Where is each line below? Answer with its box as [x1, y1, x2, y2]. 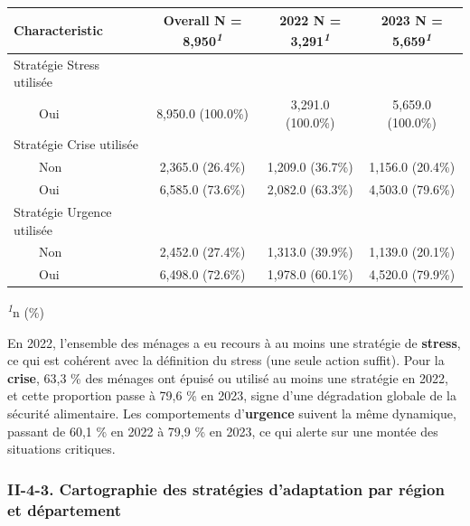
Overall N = [163, 10, 242, 29]
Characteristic [14, 21, 103, 40]
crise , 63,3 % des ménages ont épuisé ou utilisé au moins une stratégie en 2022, [7, 368, 448, 387]
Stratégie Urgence [14, 202, 112, 221]
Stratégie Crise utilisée [14, 135, 138, 154]
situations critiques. [7, 439, 116, 458]
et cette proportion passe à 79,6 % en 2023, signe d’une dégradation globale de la [7, 386, 456, 405]
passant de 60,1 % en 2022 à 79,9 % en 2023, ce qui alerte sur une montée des [7, 421, 438, 440]
